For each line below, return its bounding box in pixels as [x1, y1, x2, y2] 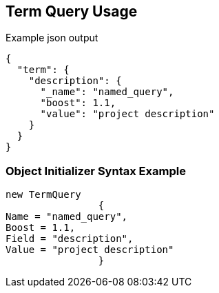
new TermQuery [6, 189, 81, 201]
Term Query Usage [6, 3, 138, 20]
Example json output [6, 32, 98, 44]
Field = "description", [6, 233, 134, 245]
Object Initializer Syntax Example [6, 163, 186, 178]
